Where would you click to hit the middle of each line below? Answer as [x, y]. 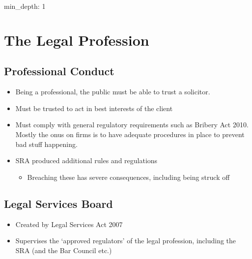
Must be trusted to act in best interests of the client [94, 108]
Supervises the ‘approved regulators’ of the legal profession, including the [126, 241]
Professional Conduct [59, 71]
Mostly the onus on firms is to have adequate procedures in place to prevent [130, 134]
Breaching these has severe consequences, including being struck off [128, 177]
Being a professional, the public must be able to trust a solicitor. [113, 92]
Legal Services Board [58, 203]
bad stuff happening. [46, 144]
